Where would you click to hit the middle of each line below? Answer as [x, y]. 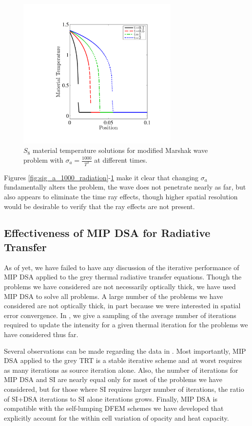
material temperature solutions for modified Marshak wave [120, 150]
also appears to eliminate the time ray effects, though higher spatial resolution [121, 197]
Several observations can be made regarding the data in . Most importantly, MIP [125, 351]
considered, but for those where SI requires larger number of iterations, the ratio [124, 389]
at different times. [121, 160]
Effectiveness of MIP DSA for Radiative [107, 232]
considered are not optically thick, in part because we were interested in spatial [122, 306]
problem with [43, 160]
